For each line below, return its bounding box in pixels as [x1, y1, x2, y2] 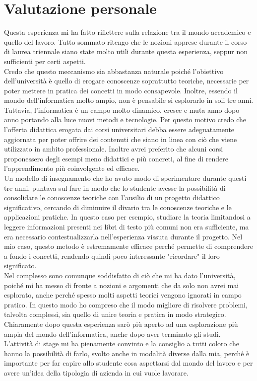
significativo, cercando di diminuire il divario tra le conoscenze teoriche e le [4, 202, 232, 212]
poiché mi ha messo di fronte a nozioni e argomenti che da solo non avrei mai [4, 280, 239, 290]
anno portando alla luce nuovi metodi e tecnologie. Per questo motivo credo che [4, 114, 247, 125]
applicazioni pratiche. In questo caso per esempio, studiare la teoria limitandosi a [4, 212, 251, 222]
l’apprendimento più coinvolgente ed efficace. [4, 163, 140, 173]
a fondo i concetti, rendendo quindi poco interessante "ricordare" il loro [4, 250, 220, 261]
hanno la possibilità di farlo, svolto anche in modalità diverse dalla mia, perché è [4, 348, 250, 358]
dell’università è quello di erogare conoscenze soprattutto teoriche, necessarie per [4, 76, 249, 86]
